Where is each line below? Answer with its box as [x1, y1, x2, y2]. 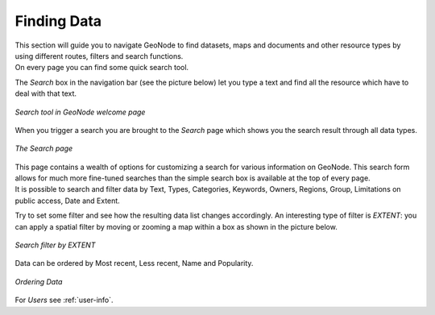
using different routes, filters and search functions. [14, 51, 184, 60]
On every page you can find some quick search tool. [14, 63, 189, 73]
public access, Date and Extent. [14, 196, 120, 205]
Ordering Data [14, 276, 63, 286]
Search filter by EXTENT [14, 240, 96, 250]
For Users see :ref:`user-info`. [14, 295, 114, 305]
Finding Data [14, 12, 102, 30]
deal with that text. [14, 89, 77, 98]
